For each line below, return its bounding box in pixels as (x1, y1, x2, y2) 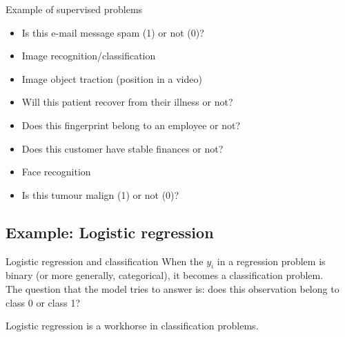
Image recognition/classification (21, 48, 156, 63)
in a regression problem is (217, 253, 326, 268)
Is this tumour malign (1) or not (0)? (21, 187, 179, 202)
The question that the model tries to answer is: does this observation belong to (6, 281, 339, 296)
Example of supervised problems (6, 2, 143, 16)
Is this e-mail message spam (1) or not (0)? (21, 25, 204, 39)
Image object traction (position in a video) (21, 71, 202, 86)
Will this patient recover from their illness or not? (21, 95, 233, 109)
